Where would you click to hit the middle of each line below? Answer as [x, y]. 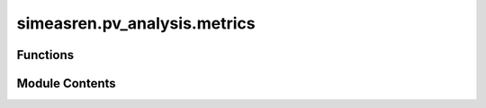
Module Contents [66, 83]
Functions [45, 55]
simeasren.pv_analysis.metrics [136, 23]
